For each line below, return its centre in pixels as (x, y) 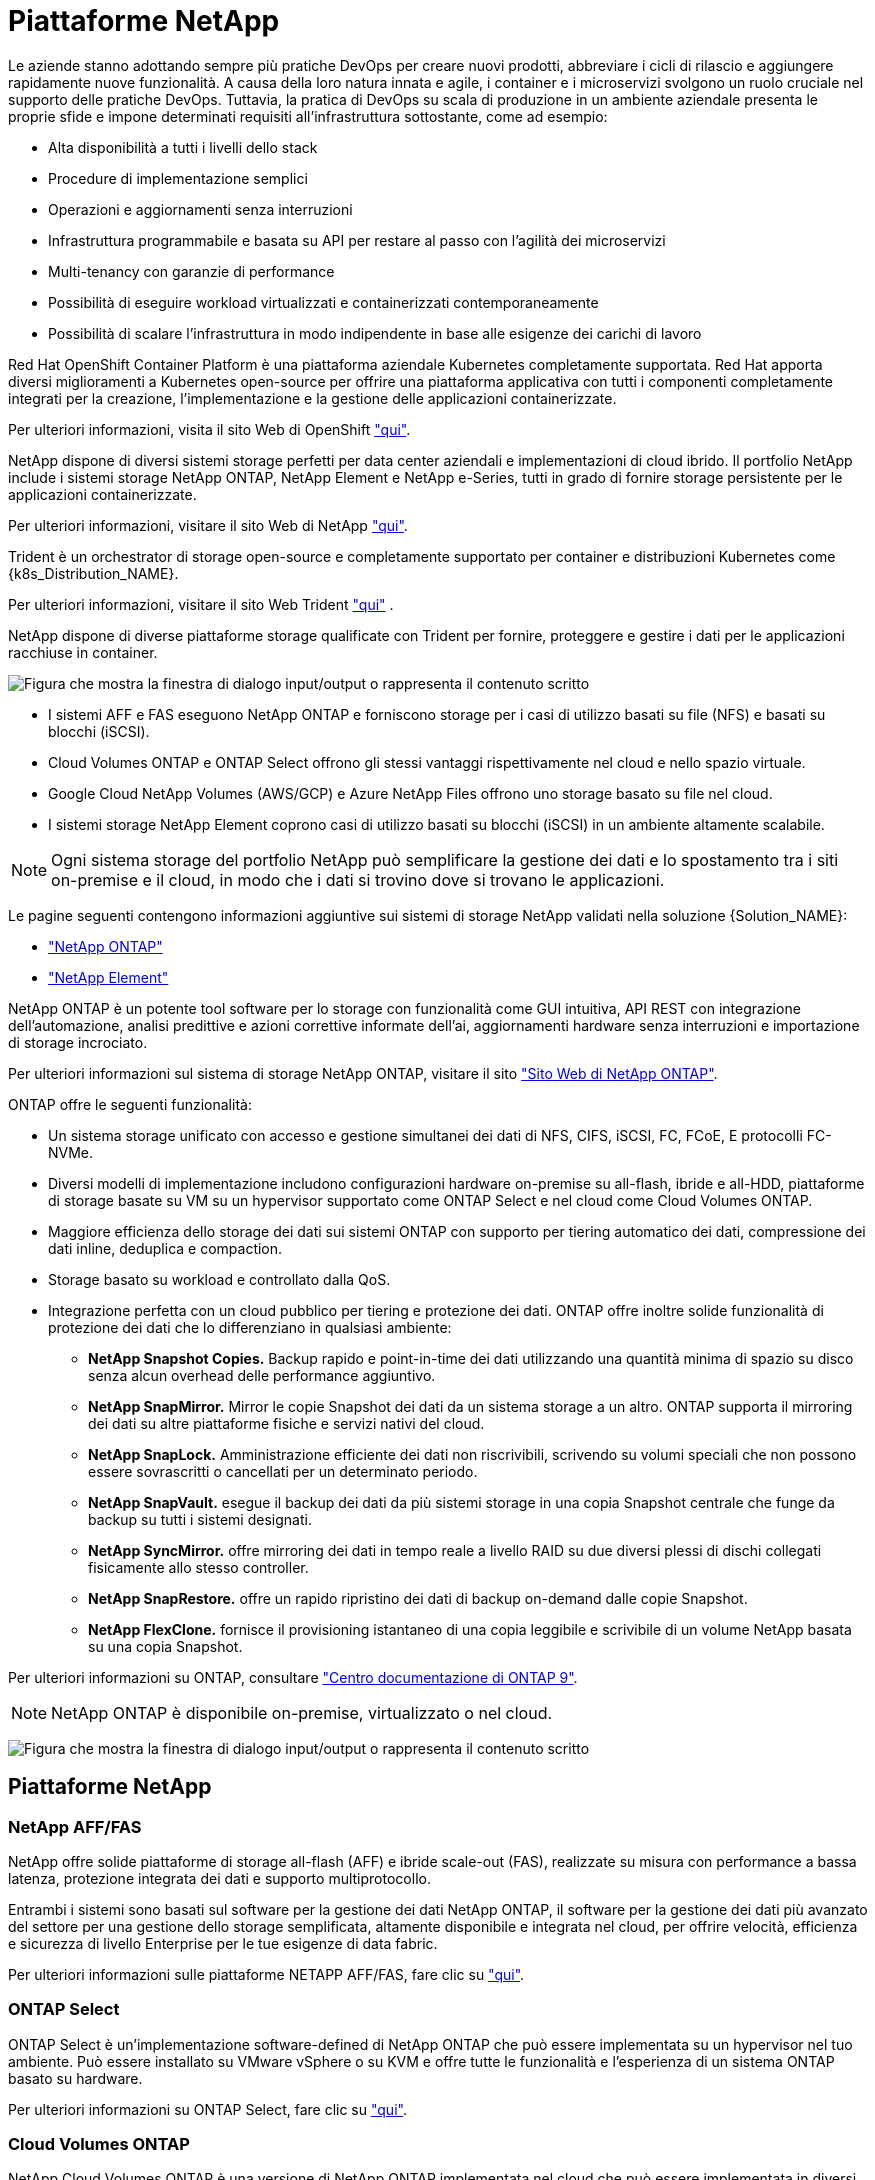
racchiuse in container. (83, 652)
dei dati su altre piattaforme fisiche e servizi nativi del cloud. (286, 1423)
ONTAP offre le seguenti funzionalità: (130, 1104)
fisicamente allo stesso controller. (198, 1567)
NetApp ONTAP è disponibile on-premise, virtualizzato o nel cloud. (302, 1712)
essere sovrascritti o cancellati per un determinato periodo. (283, 1471)
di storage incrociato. (78, 1042)
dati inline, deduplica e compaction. (165, 1248)
